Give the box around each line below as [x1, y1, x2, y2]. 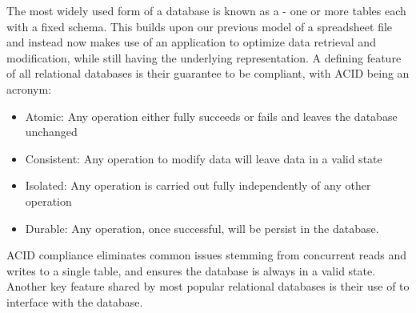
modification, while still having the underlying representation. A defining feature [6, 49, 402, 66]
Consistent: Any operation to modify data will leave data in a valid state [25, 150, 382, 167]
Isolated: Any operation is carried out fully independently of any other [25, 177, 371, 194]
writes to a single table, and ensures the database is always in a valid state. [6, 262, 376, 279]
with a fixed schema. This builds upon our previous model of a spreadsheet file [6, 18, 393, 34]
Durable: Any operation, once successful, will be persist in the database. [25, 219, 379, 236]
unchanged [25, 123, 78, 140]
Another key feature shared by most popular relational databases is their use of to [6, 278, 410, 295]
